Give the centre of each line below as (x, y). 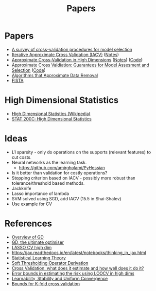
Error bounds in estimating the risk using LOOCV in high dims (73, 273)
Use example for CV (32, 204)
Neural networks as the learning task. (49, 162)
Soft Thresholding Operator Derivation (50, 263)
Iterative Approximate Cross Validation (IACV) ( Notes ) (65, 55)
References (28, 223)
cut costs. (22, 157)
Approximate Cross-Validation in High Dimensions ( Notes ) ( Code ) (77, 59)
